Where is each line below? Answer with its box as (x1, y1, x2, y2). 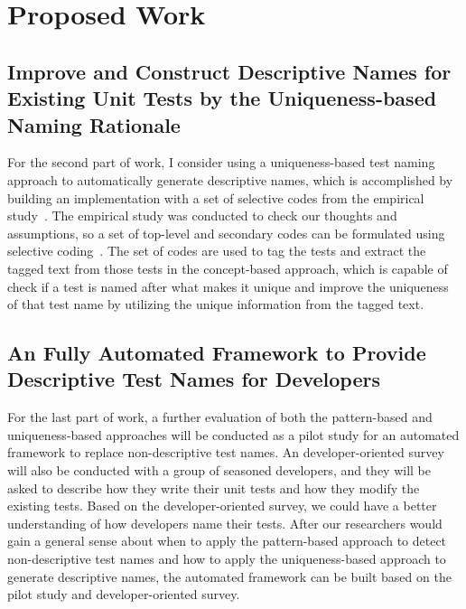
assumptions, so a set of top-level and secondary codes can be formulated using (7, 223, 445, 242)
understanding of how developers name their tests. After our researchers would (7, 513, 443, 532)
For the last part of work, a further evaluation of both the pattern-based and (7, 408, 433, 426)
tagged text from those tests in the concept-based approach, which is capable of (7, 258, 448, 277)
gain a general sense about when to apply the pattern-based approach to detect (7, 531, 447, 550)
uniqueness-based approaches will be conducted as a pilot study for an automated (7, 425, 460, 444)
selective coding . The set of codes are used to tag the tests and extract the (7, 241, 426, 260)
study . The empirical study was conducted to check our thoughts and (7, 206, 397, 225)
